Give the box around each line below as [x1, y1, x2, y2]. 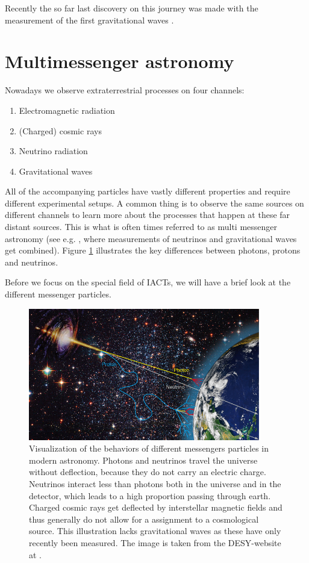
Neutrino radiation [19, 145, 88, 157]
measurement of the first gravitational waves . [5, 13, 174, 26]
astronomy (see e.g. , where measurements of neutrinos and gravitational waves [5, 232, 297, 244]
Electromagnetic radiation [19, 104, 115, 116]
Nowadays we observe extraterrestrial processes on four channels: [5, 84, 245, 96]
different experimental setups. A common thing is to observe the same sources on [5, 196, 304, 209]
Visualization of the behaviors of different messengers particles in [29, 442, 269, 455]
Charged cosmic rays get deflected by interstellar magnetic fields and [29, 501, 282, 514]
